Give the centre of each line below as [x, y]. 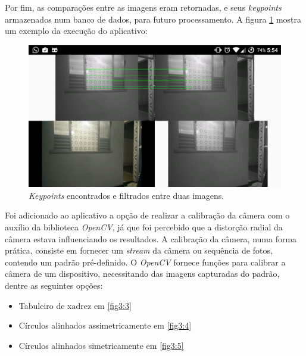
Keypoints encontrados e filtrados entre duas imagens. [127, 195]
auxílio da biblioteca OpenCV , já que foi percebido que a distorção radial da [144, 227]
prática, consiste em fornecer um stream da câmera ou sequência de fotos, [139, 250]
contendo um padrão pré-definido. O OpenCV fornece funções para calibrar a [145, 262]
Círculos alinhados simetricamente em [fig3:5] [101, 345]
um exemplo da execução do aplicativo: [76, 31]
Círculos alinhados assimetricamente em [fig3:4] [105, 325]
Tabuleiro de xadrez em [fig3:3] [75, 305]
